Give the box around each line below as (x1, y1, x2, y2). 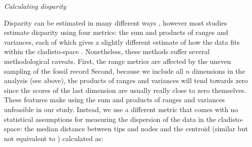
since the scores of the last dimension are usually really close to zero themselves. (4, 85, 247, 95)
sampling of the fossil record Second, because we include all (4, 65, 183, 76)
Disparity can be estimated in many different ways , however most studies (4, 17, 227, 28)
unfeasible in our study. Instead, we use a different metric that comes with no (4, 104, 238, 114)
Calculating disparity (4, 1, 67, 11)
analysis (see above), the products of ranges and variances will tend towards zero (4, 75, 248, 86)
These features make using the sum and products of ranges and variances (4, 94, 225, 105)
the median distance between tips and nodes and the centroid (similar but (24, 123, 248, 134)
